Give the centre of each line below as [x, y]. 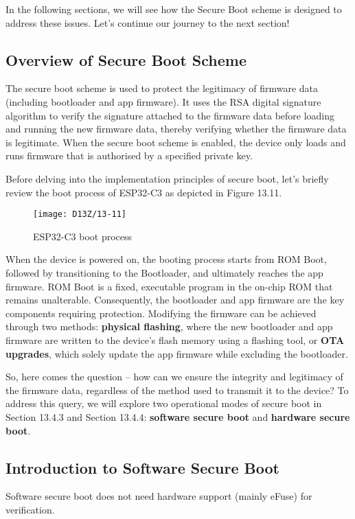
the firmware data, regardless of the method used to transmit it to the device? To [177, 390]
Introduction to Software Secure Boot [142, 467]
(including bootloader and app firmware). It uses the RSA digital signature [163, 101]
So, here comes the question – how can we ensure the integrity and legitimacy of [174, 377]
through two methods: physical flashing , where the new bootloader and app [169, 326]
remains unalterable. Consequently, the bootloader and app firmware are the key [175, 300]
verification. [30, 509]
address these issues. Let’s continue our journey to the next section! [148, 22]
